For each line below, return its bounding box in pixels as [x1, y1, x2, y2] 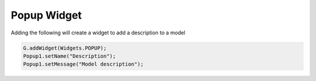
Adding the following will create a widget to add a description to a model [11, 29, 186, 36]
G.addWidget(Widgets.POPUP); [23, 44, 107, 51]
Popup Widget [11, 9, 82, 22]
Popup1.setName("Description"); [23, 52, 116, 59]
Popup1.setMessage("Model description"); [23, 61, 144, 68]
